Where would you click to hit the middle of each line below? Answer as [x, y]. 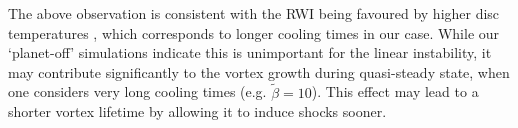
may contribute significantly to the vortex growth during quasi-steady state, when [259, 71]
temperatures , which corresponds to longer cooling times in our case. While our [254, 32]
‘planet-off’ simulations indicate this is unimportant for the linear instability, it [250, 52]
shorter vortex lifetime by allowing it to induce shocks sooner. [197, 111]
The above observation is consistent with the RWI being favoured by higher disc [254, 13]
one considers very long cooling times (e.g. [137, 91]
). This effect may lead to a [395, 91]
